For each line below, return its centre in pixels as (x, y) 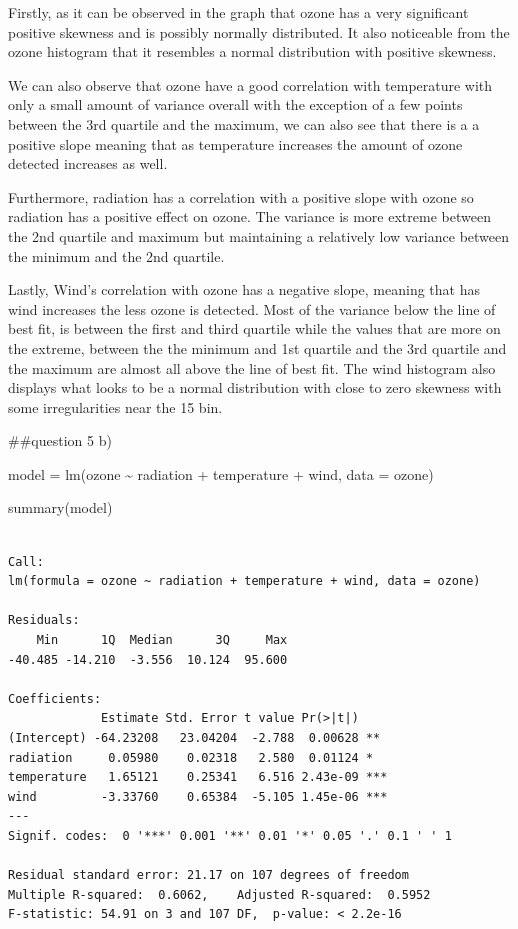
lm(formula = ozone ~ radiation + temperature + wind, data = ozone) (244, 581)
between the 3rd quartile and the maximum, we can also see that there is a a (244, 123)
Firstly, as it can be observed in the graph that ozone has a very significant (238, 12)
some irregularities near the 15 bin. (115, 406)
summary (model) (60, 507)
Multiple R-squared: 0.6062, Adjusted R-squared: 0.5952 (219, 894)
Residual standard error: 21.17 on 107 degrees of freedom (208, 875)
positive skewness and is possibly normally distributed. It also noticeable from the (259, 31)
